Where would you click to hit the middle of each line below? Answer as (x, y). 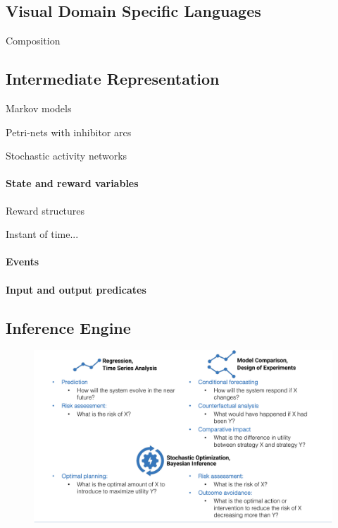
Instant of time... (42, 234)
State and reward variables (72, 183)
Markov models (39, 108)
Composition (33, 41)
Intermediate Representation (113, 79)
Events (23, 262)
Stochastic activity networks (67, 156)
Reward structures (45, 210)
